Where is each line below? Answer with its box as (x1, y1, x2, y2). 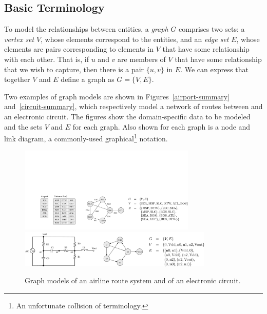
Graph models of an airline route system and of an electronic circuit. (25, 275, 241, 286)
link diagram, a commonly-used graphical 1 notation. (4, 132, 168, 143)
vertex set (4, 33, 34, 44)
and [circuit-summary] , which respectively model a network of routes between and (4, 101, 263, 112)
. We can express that (180, 64, 249, 74)
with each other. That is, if (4, 53, 89, 64)
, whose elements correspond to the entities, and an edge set (41, 33, 229, 44)
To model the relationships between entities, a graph (4, 24, 168, 34)
